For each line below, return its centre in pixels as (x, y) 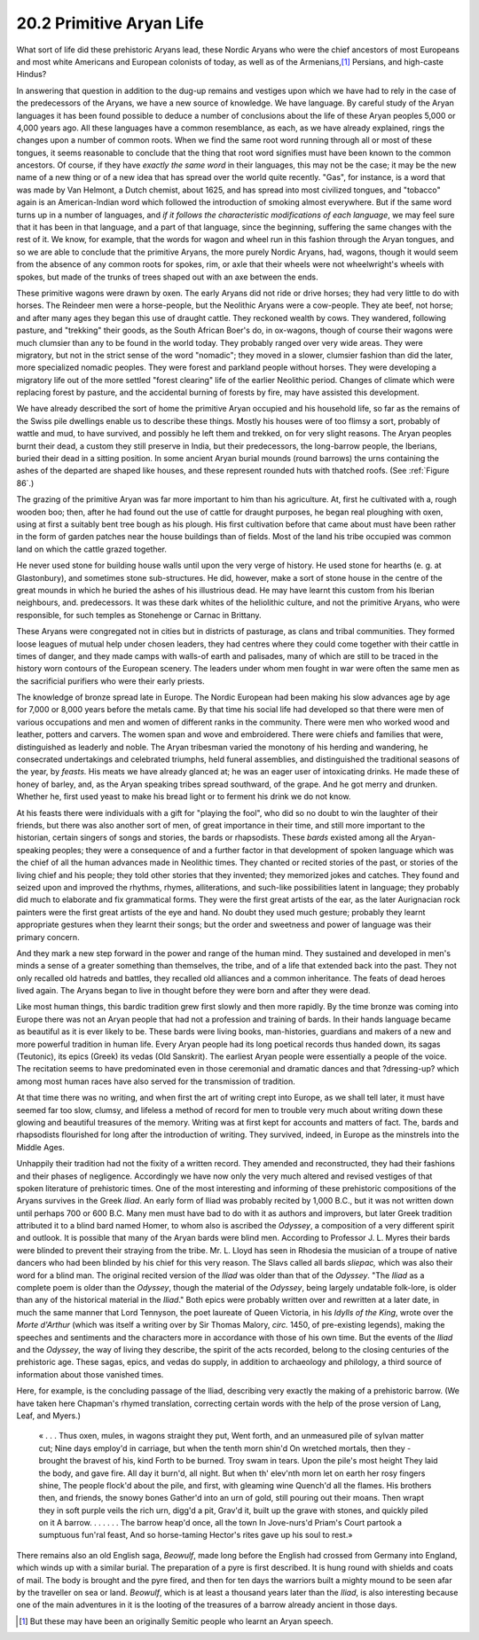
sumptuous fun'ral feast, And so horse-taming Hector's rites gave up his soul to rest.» (196, 1535)
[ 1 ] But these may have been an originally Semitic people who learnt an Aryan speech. (176, 1621)
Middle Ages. (41, 1147)
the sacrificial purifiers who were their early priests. (111, 681)
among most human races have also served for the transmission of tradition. (156, 1081)
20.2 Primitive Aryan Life (110, 23)
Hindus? (31, 75)
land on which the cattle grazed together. (92, 549)
